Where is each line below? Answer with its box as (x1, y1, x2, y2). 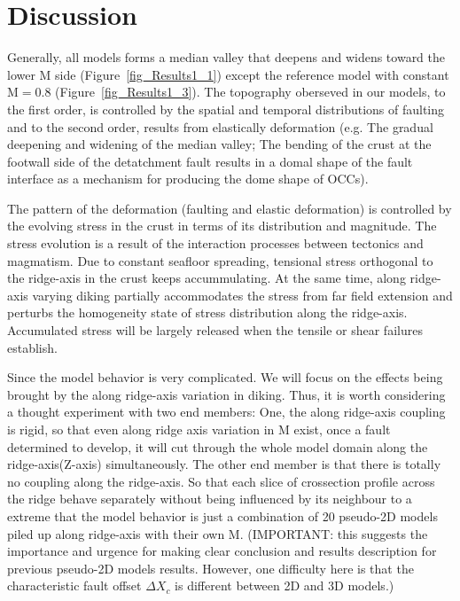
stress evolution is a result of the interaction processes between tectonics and (7, 234, 424, 253)
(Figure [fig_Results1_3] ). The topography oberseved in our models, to (55, 82, 446, 101)
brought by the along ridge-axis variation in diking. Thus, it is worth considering (7, 385, 446, 403)
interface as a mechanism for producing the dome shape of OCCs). (7, 169, 369, 188)
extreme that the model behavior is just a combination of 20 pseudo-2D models (7, 506, 438, 525)
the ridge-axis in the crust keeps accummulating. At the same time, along (7, 269, 406, 287)
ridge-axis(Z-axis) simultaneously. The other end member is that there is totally (7, 455, 441, 473)
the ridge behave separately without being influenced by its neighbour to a (7, 489, 412, 508)
